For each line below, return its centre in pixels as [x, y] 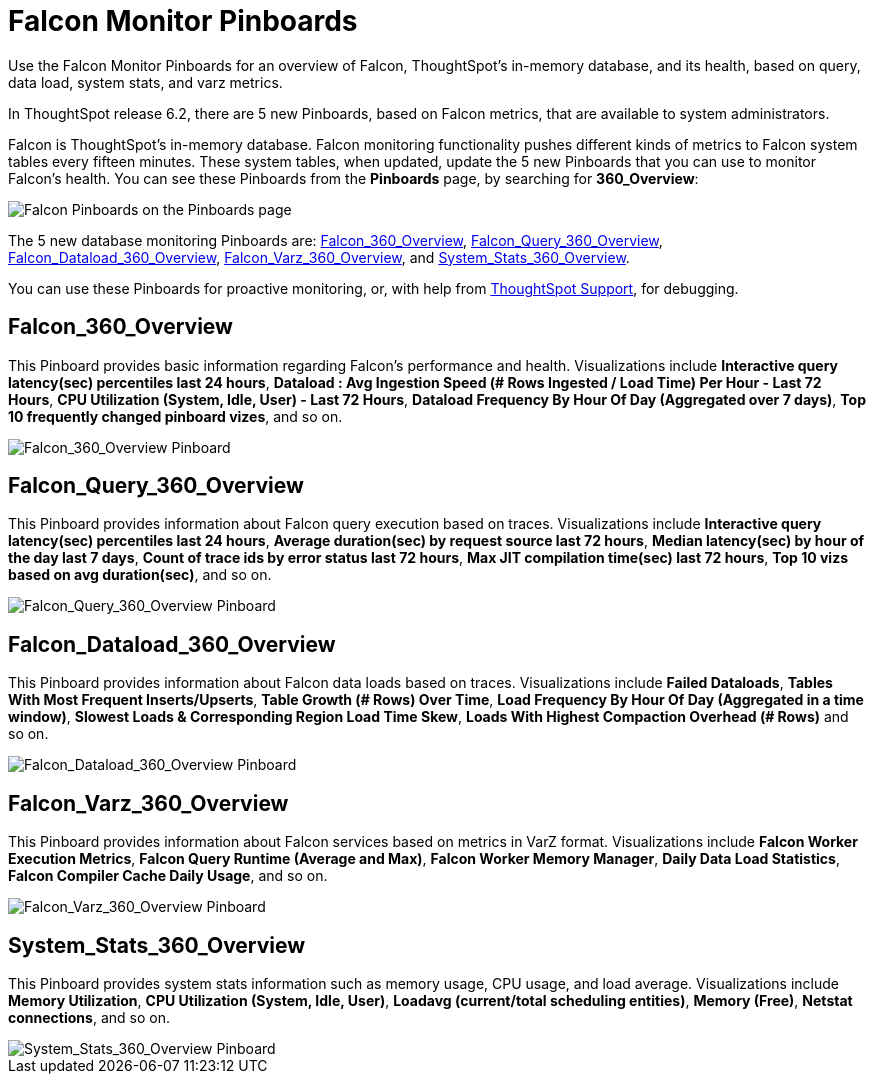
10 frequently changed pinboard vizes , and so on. [175, 416]
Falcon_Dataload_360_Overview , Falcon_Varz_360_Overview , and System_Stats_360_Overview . [319, 257]
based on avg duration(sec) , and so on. [140, 575]
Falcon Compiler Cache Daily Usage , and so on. [168, 876]
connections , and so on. [89, 1017]
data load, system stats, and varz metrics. [145, 82]
